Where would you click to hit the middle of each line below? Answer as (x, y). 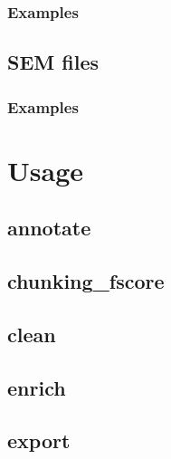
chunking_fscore (86, 281)
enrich (37, 387)
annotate (49, 228)
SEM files (53, 62)
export (39, 440)
